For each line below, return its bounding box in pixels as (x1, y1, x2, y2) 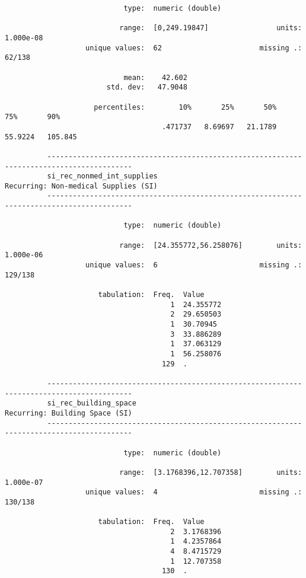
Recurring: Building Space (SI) (5, 408, 132, 417)
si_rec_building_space (47, 399, 136, 408)
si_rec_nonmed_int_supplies (47, 172, 158, 181)
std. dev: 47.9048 (106, 83, 187, 92)
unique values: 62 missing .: (85, 43, 302, 52)
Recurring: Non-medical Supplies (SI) (5, 181, 158, 190)
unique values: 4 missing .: (85, 488, 302, 497)
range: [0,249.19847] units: (119, 24, 302, 33)
